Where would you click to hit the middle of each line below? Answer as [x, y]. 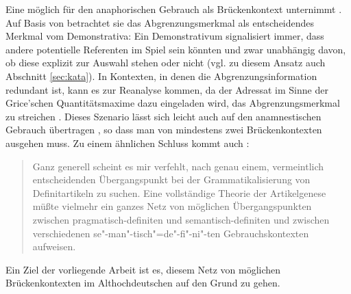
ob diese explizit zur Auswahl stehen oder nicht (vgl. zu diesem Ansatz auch [166, 63]
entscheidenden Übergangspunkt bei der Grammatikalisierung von [171, 179]
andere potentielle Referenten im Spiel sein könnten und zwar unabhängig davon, [176, 49]
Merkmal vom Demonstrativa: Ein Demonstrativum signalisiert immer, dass [165, 36]
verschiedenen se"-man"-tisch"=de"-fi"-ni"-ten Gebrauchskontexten [171, 233]
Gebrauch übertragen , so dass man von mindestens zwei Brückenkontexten [164, 130]
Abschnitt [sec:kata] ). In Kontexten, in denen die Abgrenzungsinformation [161, 76]
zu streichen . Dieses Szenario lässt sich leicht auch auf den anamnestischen [164, 116]
